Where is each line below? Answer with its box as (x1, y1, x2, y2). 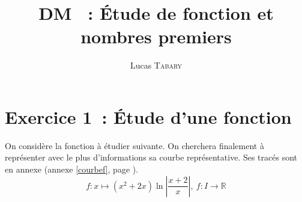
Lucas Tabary (130, 59, 183, 72)
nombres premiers (80, 24, 232, 49)
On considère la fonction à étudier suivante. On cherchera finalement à (5, 139, 264, 151)
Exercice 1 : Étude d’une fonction (5, 104, 292, 129)
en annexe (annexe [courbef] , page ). (5, 163, 139, 176)
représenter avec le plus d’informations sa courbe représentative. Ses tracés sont (5, 151, 297, 164)
